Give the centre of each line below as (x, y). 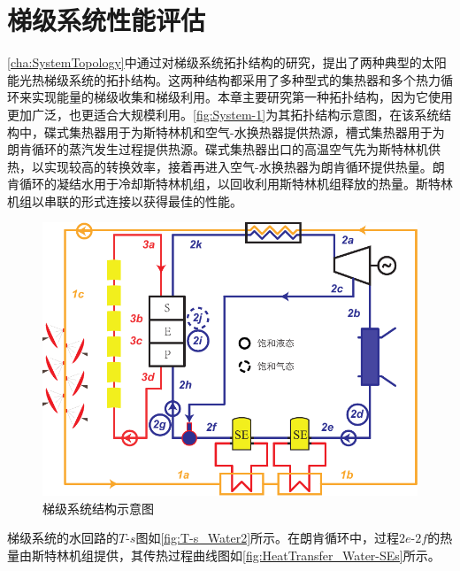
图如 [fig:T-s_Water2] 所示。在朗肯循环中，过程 (268, 538)
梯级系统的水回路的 (63, 538)
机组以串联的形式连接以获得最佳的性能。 (125, 201)
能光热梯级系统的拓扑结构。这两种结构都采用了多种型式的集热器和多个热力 (224, 79)
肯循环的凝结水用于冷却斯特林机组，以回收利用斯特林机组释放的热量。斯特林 (230, 184)
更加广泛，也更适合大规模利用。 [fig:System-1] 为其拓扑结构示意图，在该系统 (223, 114)
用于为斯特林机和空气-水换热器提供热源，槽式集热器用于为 (275, 131)
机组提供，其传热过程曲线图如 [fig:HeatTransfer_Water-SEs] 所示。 (254, 555)
